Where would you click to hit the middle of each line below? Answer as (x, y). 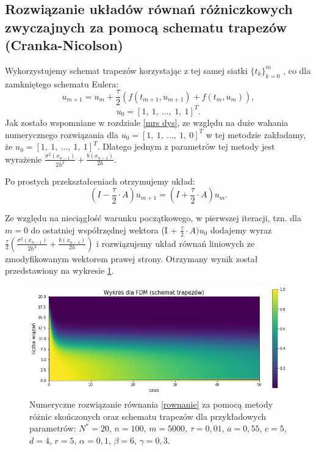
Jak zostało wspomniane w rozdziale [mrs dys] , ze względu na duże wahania (147, 122)
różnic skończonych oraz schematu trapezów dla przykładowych (148, 416)
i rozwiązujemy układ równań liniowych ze (176, 243)
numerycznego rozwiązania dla (62, 134)
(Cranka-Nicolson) (64, 45)
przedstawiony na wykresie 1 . (59, 270)
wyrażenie (23, 159)
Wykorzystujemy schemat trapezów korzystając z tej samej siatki (126, 70)
